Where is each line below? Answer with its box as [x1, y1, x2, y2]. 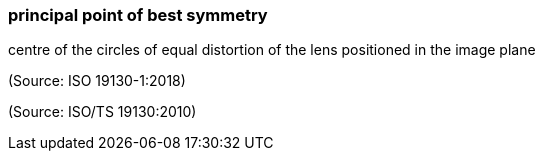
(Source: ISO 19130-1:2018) [8, 72, 186, 90]
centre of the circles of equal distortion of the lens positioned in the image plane [8, 41, 536, 59]
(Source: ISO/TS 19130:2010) [8, 103, 197, 121]
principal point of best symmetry [8, 5, 268, 25]
